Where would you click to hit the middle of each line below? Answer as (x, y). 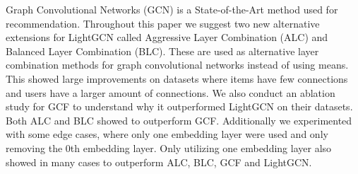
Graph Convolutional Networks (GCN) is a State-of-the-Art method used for (172, 9)
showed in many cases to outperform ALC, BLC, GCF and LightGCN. (159, 162)
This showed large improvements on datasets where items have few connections (177, 78)
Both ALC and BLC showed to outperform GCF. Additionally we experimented (179, 120)
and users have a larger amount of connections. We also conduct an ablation (171, 92)
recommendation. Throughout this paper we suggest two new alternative (163, 23)
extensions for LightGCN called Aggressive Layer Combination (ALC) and (167, 37)
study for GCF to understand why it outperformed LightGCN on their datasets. (179, 106)
